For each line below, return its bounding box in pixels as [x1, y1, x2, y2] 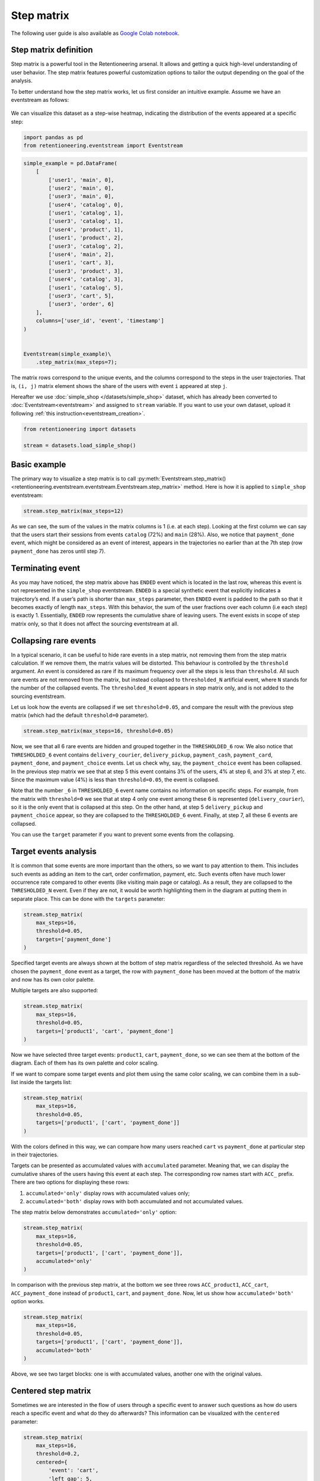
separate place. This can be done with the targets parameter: [11, 895, 165, 902]
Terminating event [11, 563, 81, 573]
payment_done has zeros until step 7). [11, 547, 106, 554]
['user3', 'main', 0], [48, 193, 115, 200]
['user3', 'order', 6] [48, 301, 115, 307]
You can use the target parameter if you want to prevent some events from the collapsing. [11, 831, 235, 838]
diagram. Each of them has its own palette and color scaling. [11, 1059, 159, 1066]
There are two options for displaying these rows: [11, 1179, 130, 1186]
